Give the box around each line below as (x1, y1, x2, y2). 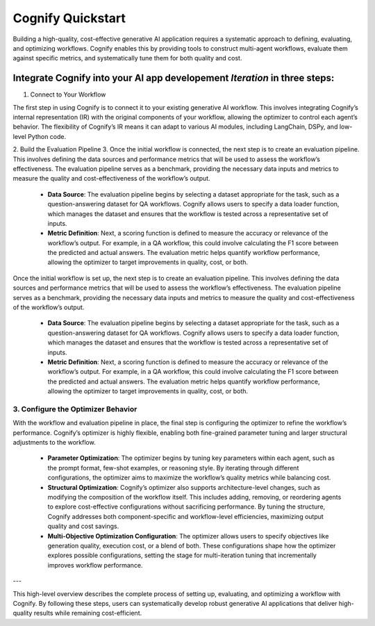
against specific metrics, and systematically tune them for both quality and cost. (12, 54, 242, 63)
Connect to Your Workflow (30, 90, 106, 99)
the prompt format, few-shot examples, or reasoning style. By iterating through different (47, 463, 299, 472)
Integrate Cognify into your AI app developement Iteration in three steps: (12, 72, 335, 84)
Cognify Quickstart (12, 10, 126, 26)
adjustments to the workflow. (12, 438, 97, 447)
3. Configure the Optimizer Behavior (12, 404, 137, 413)
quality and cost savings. (47, 522, 119, 531)
